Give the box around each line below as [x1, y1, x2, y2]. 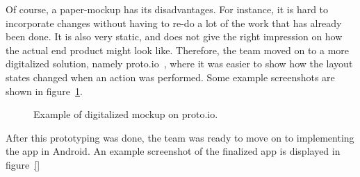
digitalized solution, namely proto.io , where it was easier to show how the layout [6, 56, 353, 71]
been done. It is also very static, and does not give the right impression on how [6, 29, 343, 44]
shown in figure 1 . [6, 83, 83, 98]
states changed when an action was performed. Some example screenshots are [6, 69, 335, 84]
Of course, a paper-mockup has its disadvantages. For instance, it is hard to [6, 2, 329, 16]
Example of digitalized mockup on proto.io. [33, 107, 218, 121]
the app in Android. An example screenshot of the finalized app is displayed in [6, 144, 341, 158]
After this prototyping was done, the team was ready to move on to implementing [6, 130, 354, 144]
